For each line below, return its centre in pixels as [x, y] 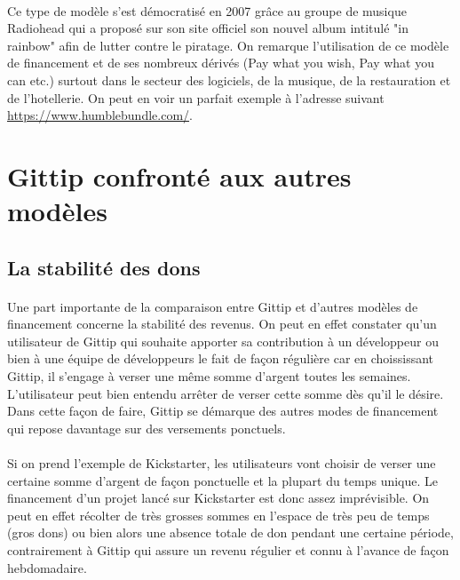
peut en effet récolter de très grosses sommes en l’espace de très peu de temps [218, 515]
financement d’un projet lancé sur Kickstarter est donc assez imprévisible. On [218, 498]
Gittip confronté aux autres [179, 175]
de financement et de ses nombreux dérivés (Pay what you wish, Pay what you [221, 63]
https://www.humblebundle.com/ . [100, 115]
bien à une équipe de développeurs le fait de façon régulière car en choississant [221, 358]
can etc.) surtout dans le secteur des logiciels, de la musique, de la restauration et [229, 79]
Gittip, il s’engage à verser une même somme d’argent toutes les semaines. [209, 376]
